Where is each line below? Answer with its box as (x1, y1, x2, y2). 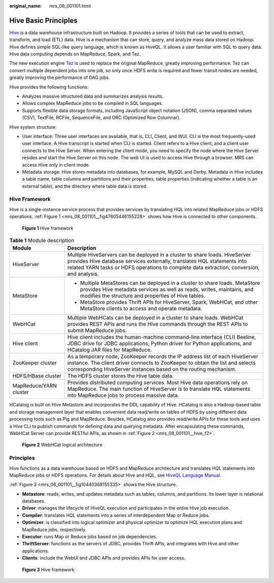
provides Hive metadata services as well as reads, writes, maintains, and (80, 286, 254, 293)
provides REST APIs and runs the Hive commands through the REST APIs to (67, 320, 248, 328)
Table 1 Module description (9, 237, 75, 244)
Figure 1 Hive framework (22, 225, 74, 231)
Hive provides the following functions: (9, 84, 89, 90)
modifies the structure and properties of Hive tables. (80, 293, 205, 300)
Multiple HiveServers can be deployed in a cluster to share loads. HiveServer (67, 251, 251, 258)
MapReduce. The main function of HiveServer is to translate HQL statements (67, 386, 251, 393)
